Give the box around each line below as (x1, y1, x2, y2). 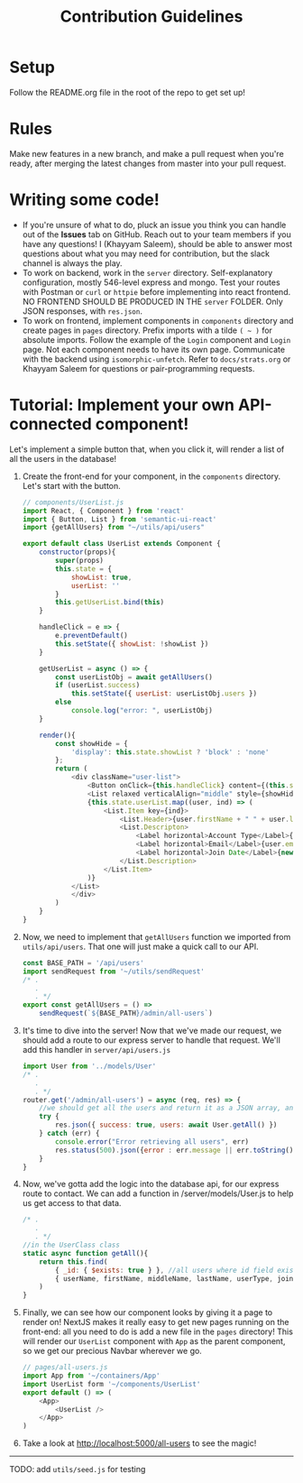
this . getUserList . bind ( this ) (55, 598, 165, 607)
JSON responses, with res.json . (22, 305, 142, 317)
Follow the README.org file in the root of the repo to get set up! (9, 87, 246, 97)
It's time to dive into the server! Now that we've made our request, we (22, 1026, 282, 1036)
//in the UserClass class (22, 1240, 120, 1249)
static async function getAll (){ (22, 1248, 149, 1257)
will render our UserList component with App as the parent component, (22, 1336, 286, 1347)
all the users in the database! (9, 453, 117, 464)
